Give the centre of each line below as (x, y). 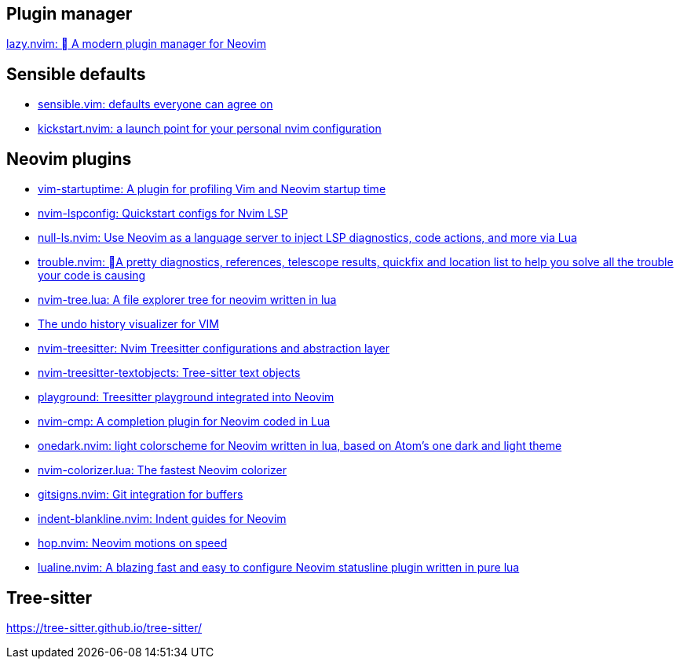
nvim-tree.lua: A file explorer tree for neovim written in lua (187, 300)
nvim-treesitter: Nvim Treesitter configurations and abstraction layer (214, 349)
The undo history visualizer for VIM (128, 324)
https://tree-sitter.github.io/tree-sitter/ (104, 627)
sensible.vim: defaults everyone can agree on (155, 104)
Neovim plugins (69, 159)
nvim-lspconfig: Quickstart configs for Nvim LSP (163, 214)
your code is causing (92, 276)
